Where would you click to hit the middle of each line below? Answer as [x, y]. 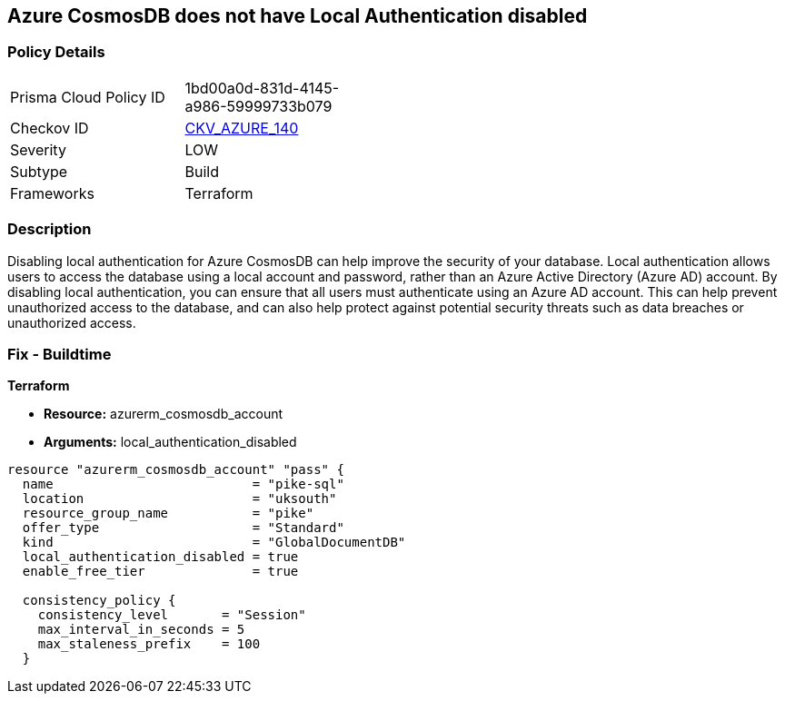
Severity [38, 149]
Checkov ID [50, 128]
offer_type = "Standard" [183, 528]
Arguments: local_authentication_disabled [170, 442]
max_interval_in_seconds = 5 [141, 630]
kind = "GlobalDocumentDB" [214, 543]
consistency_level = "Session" [172, 615]
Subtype [39, 171]
